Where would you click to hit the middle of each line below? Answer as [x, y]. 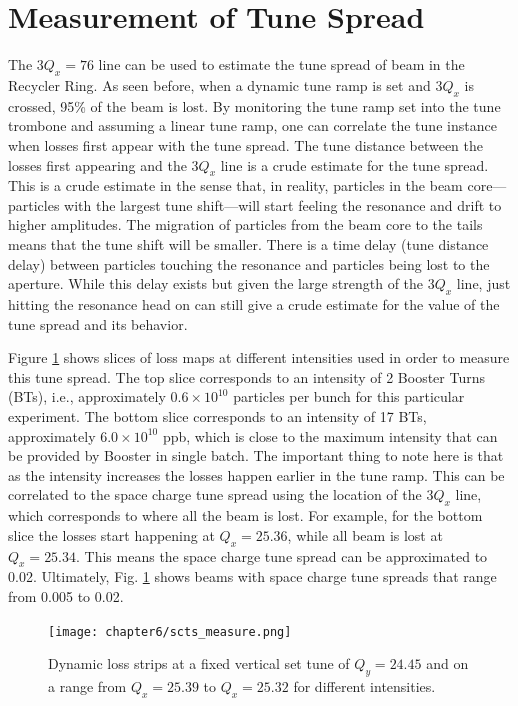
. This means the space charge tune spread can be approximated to [282, 555]
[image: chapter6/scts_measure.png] [170, 631]
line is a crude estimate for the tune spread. [354, 164]
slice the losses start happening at [111, 534]
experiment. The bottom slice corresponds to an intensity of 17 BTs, [217, 416]
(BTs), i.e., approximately [87, 396]
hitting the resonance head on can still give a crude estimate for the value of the [254, 304]
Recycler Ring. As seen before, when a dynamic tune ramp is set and [219, 84]
